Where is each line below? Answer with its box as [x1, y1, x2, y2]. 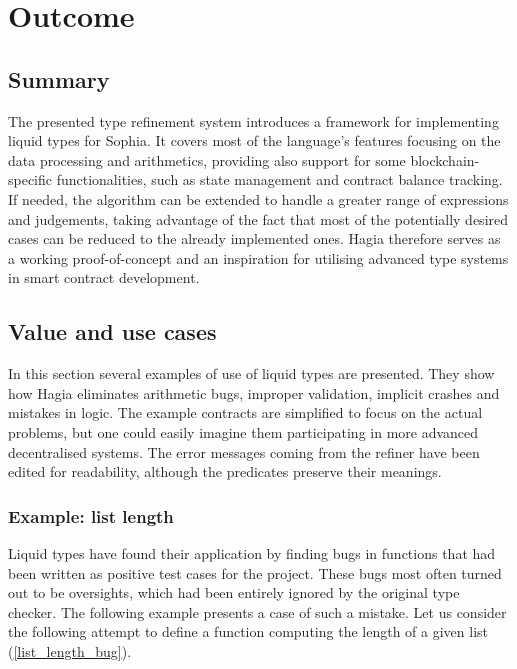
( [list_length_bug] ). [8, 640, 132, 661]
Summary [8, 63, 110, 94]
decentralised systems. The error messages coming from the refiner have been [8, 441, 480, 462]
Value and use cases [8, 316, 217, 347]
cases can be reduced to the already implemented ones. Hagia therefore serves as [8, 228, 501, 249]
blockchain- [410, 149, 480, 170]
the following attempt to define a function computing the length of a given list [8, 621, 488, 642]
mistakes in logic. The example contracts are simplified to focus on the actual [8, 402, 483, 423]
